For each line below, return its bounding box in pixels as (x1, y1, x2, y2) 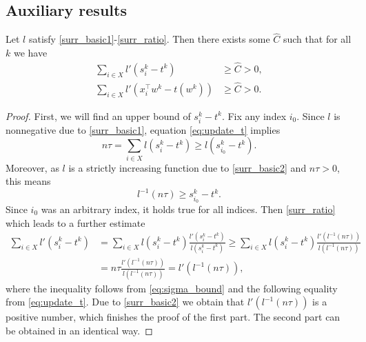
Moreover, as (6, 160, 59, 174)
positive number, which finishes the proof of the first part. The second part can (6, 310, 340, 324)
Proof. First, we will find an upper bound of (6, 108, 191, 123)
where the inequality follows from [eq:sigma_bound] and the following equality (6, 281, 338, 295)
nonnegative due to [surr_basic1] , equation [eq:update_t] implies (6, 122, 281, 137)
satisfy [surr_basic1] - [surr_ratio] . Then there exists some (28, 32, 270, 46)
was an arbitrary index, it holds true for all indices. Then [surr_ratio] (41, 202, 336, 217)
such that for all (283, 32, 352, 46)
